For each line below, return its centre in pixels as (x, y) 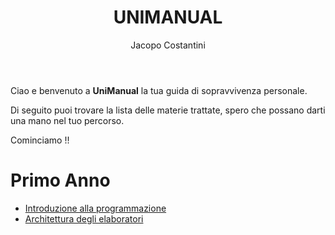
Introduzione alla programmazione (95, 208)
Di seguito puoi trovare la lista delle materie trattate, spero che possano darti (168, 110)
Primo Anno (60, 180)
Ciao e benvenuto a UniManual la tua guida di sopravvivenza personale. (159, 90)
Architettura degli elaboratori (84, 218)
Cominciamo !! (40, 140)
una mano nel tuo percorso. (67, 120)
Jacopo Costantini (168, 45)
